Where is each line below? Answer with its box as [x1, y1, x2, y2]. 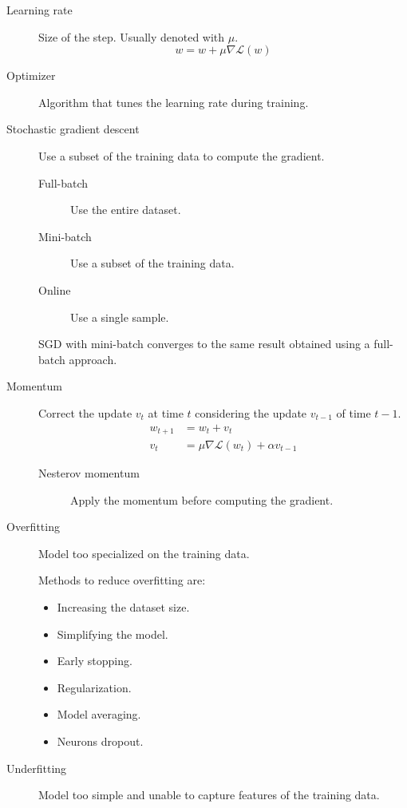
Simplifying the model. [57, 625, 168, 642]
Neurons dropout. [57, 732, 144, 749]
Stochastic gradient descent [6, 121, 140, 137]
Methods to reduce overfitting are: [38, 572, 206, 588]
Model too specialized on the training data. [38, 545, 250, 561]
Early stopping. [57, 652, 132, 669]
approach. [69, 351, 117, 367]
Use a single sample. [70, 308, 169, 325]
